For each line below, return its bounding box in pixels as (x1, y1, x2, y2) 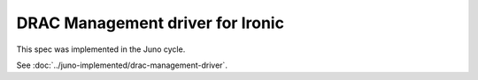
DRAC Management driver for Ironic (16, 13, 285, 33)
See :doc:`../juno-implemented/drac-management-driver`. (16, 60, 227, 70)
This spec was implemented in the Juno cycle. (16, 44, 186, 55)
